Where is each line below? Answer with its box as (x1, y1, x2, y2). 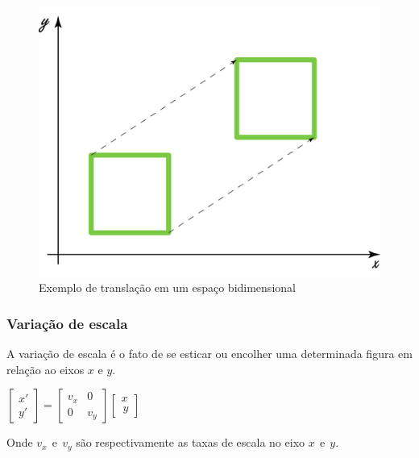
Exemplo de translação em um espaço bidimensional (39, 279, 296, 296)
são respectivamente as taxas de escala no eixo (76, 434, 305, 451)
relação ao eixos (6, 360, 85, 377)
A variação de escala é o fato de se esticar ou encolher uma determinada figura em (6, 344, 413, 361)
